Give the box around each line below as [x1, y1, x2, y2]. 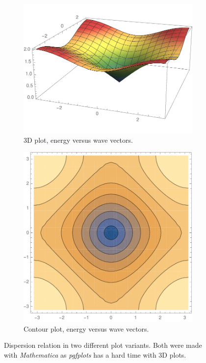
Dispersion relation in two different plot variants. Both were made [4, 340, 202, 350]
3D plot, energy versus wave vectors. [24, 135, 133, 145]
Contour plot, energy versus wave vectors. [24, 323, 149, 334]
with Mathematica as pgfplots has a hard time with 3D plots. [4, 349, 186, 360]
